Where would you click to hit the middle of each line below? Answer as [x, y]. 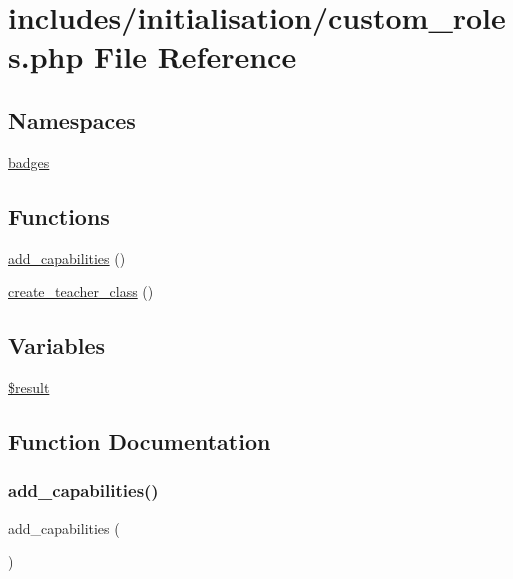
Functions [59, 215]
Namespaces [72, 119]
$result [29, 386]
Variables [57, 345]
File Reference [195, 56]
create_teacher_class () [81, 291]
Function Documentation [139, 440]
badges [29, 161]
